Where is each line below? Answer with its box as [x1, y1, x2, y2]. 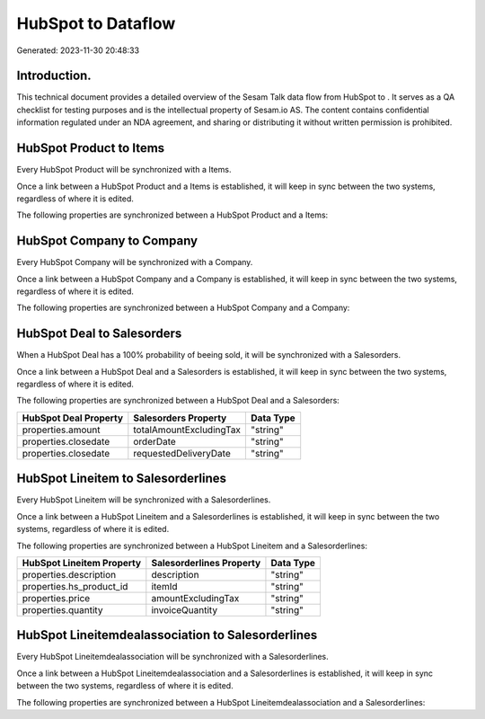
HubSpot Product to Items [16, 140, 165, 156]
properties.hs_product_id [22, 580, 128, 592]
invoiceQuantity [151, 603, 218, 616]
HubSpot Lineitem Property [22, 556, 142, 569]
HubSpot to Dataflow [16, 13, 176, 33]
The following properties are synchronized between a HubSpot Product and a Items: [16, 209, 329, 220]
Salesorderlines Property [151, 556, 261, 569]
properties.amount [22, 423, 101, 436]
